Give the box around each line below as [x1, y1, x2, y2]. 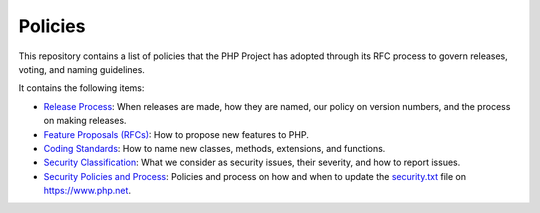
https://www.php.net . [43, 185, 132, 197]
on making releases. [43, 115, 127, 127]
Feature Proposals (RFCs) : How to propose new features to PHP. [43, 128, 309, 140]
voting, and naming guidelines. [18, 63, 145, 75]
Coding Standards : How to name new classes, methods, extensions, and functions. [43, 142, 386, 154]
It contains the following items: [18, 82, 145, 94]
